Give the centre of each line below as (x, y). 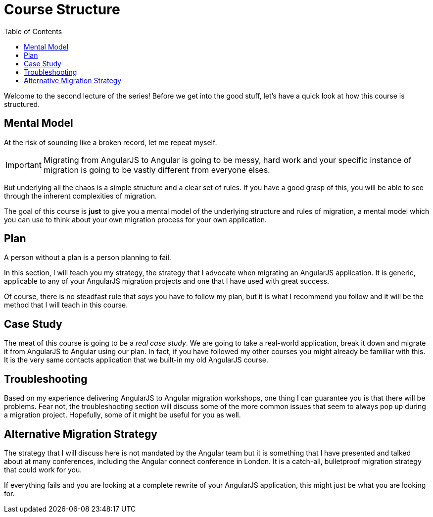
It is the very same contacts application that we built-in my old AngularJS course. (136, 360)
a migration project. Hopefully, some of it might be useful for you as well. (122, 415)
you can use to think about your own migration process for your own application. (135, 219)
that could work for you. (43, 469)
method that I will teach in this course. (66, 305)
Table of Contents (33, 31)
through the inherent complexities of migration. (80, 196)
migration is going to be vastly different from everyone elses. (157, 170)
